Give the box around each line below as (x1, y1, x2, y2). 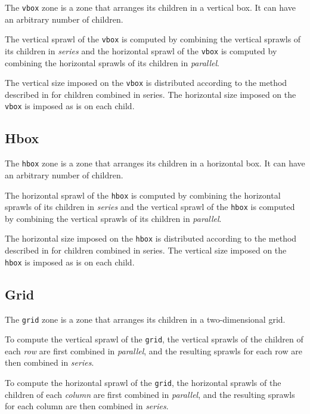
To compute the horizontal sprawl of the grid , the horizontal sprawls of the (5, 376, 281, 389)
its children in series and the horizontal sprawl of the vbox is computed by (5, 44, 277, 57)
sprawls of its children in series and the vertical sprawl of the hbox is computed (5, 200, 295, 213)
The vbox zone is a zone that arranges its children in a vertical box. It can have (5, 1, 296, 13)
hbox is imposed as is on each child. (5, 255, 135, 268)
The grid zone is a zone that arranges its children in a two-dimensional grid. (5, 313, 286, 325)
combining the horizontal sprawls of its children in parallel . (5, 56, 219, 69)
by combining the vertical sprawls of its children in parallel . (5, 212, 222, 224)
